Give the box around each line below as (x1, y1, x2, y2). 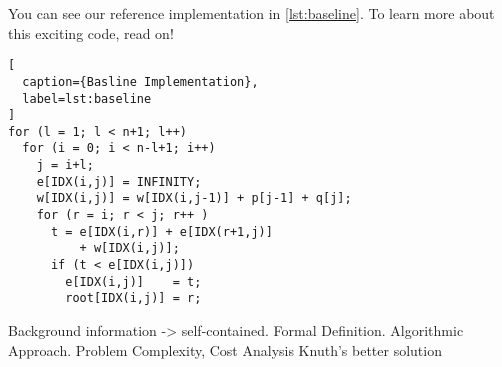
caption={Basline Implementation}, (22, 74, 259, 89)
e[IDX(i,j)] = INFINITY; (36, 174, 202, 189)
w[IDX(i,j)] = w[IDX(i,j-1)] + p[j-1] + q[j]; (36, 191, 352, 206)
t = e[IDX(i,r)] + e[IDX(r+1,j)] (50, 224, 273, 239)
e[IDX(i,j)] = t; (65, 274, 202, 289)
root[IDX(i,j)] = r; (65, 291, 202, 306)
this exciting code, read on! (8, 22, 174, 43)
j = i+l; (36, 158, 94, 173)
